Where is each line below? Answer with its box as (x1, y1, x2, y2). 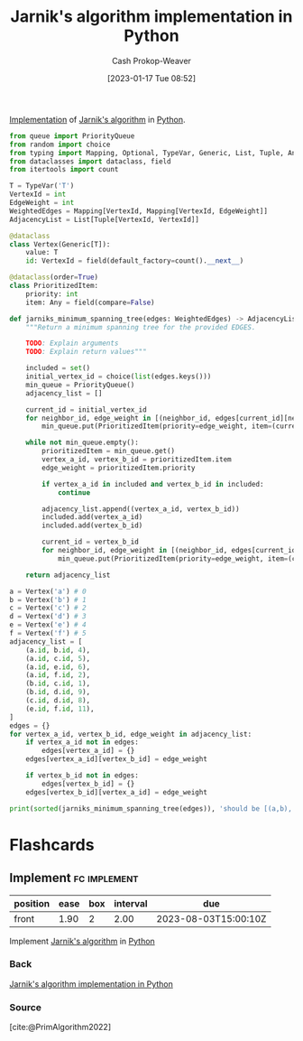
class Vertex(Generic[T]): (9, 239, 111, 249)
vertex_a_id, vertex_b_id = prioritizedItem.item (41, 455, 232, 464)
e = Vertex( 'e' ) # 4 (9, 620, 87, 629)
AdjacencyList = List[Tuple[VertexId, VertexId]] (9, 215, 200, 224)
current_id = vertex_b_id (41, 537, 140, 547)
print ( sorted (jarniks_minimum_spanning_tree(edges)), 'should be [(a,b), (9, 804, 293, 813)
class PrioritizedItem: (9, 282, 99, 291)
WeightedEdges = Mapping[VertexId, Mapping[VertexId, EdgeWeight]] (9, 206, 269, 216)
